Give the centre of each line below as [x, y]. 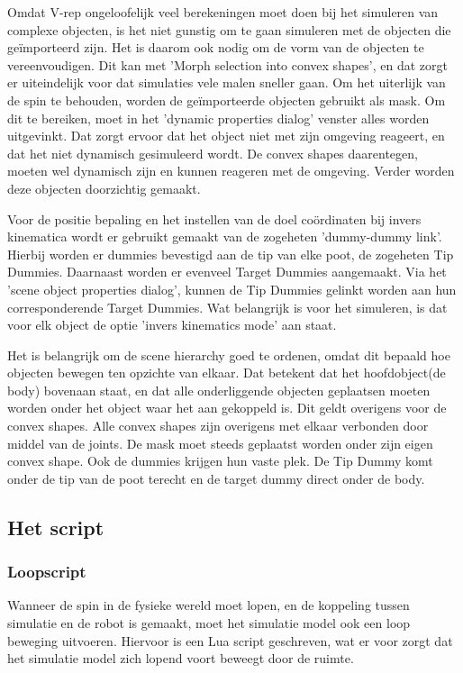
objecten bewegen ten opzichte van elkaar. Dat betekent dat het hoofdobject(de [227, 373]
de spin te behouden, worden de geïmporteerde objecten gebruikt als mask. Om [227, 100]
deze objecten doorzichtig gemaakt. [104, 188]
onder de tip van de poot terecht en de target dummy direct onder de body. [216, 478]
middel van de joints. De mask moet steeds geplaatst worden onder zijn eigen [220, 443]
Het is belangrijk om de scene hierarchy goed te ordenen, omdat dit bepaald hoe [229, 355]
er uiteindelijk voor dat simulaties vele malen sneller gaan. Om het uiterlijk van [227, 82]
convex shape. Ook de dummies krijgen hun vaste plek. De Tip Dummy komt [220, 461]
